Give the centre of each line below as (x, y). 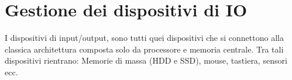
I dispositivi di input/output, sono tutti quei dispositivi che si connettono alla (144, 38)
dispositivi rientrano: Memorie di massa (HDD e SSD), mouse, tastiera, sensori (146, 60)
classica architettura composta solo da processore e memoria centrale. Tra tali (144, 49)
